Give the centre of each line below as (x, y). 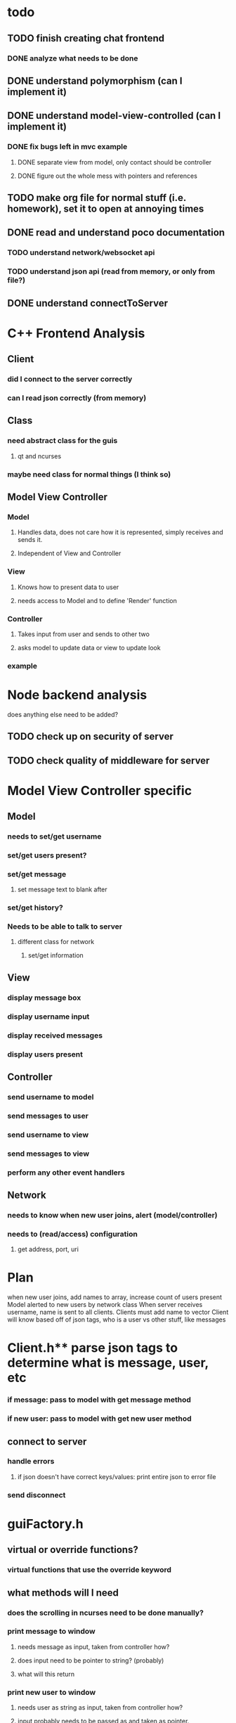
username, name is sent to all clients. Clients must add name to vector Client (118, 1312)
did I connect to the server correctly (70, 379)
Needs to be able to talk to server (65, 927)
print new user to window (52, 1692)
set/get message (37, 874)
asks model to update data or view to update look (89, 647)
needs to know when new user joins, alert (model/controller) (112, 1215)
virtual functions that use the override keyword (90, 1570)
